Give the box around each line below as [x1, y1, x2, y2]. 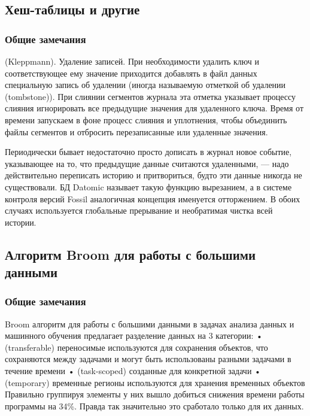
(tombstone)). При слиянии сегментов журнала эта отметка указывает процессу [5, 90, 296, 102]
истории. [5, 215, 37, 228]
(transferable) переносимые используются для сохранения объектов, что [5, 341, 268, 353]
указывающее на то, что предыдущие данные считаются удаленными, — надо [5, 157, 289, 169]
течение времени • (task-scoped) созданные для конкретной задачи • [5, 365, 261, 377]
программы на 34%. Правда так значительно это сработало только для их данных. [5, 399, 304, 412]
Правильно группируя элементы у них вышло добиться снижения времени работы [5, 388, 305, 400]
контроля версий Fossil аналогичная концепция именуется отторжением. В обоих [5, 192, 300, 205]
